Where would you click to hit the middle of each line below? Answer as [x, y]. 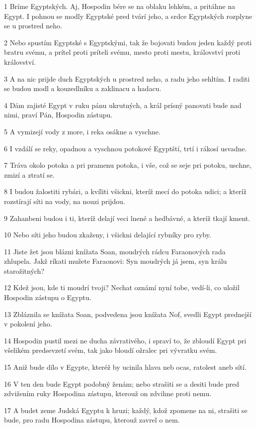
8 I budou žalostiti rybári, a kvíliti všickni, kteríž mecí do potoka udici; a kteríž [125, 191]
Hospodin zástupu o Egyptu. [48, 297]
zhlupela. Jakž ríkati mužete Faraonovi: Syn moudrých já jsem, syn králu [116, 261]
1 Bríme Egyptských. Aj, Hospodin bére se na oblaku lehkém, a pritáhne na [120, 6]
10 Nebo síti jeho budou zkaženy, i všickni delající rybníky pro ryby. [108, 235]
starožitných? [24, 270]
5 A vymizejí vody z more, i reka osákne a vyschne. [82, 131]
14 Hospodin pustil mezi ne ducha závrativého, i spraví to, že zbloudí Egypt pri [125, 340]
